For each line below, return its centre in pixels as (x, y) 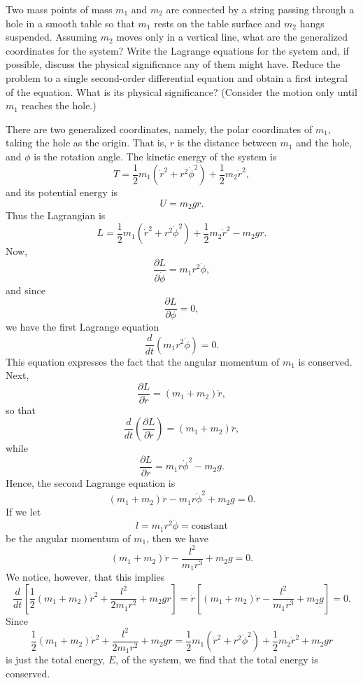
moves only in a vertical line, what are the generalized (232, 37)
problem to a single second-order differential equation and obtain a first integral (177, 77)
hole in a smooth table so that (70, 23)
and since (26, 290)
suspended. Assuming (51, 37)
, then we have (177, 538)
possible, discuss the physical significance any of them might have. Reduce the (173, 64)
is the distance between (227, 143)
